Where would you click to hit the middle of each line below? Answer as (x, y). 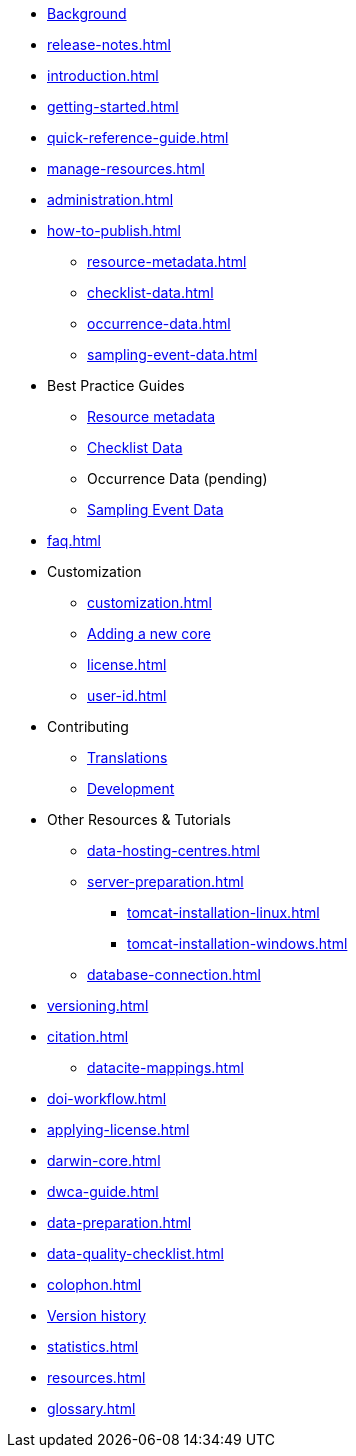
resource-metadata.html (167, 261)
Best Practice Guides (116, 385)
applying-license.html (118, 1129)
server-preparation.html (165, 881)
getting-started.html (113, 106)
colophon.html (94, 1284)
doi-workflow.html (107, 1098)
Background (87, 13)
